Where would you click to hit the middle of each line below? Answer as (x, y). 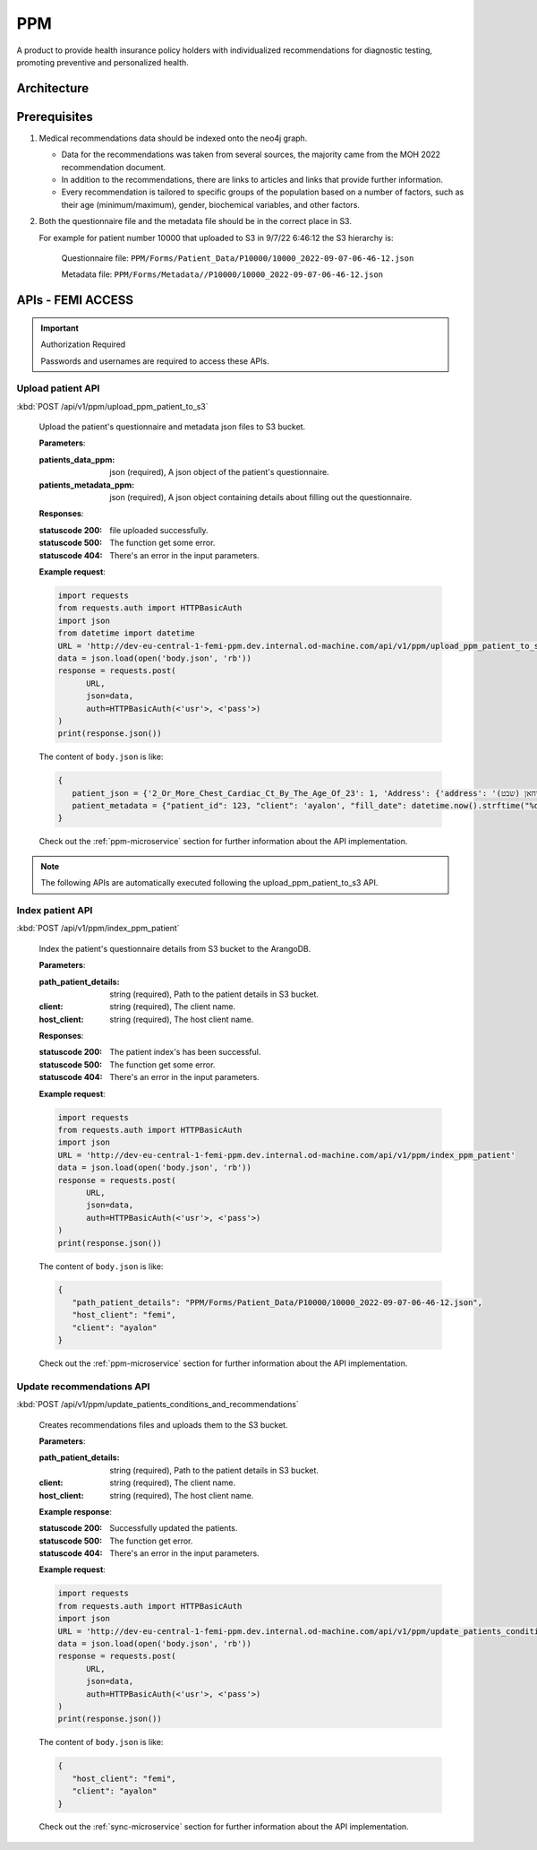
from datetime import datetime (127, 633)
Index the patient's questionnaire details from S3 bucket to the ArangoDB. (175, 948)
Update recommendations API (83, 1387)
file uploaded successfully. (159, 530)
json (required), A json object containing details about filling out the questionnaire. (261, 497)
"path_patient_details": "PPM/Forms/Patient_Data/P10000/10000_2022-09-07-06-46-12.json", (277, 1302)
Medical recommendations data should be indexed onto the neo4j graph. (173, 138)
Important (60, 328)
